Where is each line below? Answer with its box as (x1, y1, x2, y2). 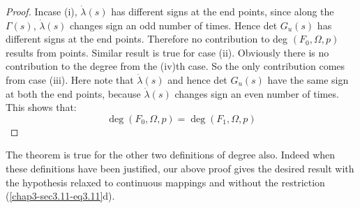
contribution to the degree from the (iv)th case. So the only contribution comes (6, 59, 345, 73)
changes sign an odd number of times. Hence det (70, 17, 278, 32)
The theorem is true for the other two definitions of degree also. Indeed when (6, 147, 336, 162)
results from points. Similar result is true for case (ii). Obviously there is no (6, 45, 329, 59)
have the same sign (267, 72, 349, 87)
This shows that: (6, 100, 77, 114)
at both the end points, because (6, 86, 141, 101)
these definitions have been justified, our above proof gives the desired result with (6, 161, 354, 175)
